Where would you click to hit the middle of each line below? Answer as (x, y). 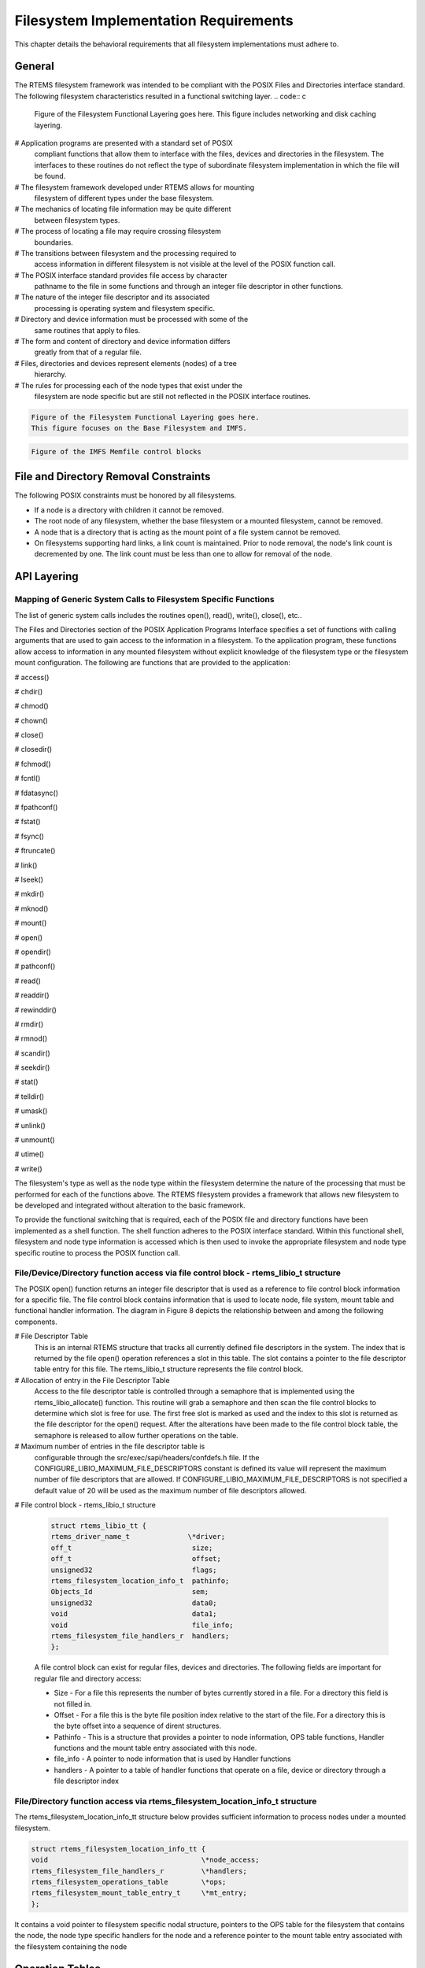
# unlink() (30, 1125)
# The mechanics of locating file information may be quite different (123, 209)
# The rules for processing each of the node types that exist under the (129, 385)
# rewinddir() (35, 1010)
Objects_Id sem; (129, 1592)
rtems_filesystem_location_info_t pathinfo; (140, 1581)
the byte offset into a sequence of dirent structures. (138, 1726)
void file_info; (142, 1625)
